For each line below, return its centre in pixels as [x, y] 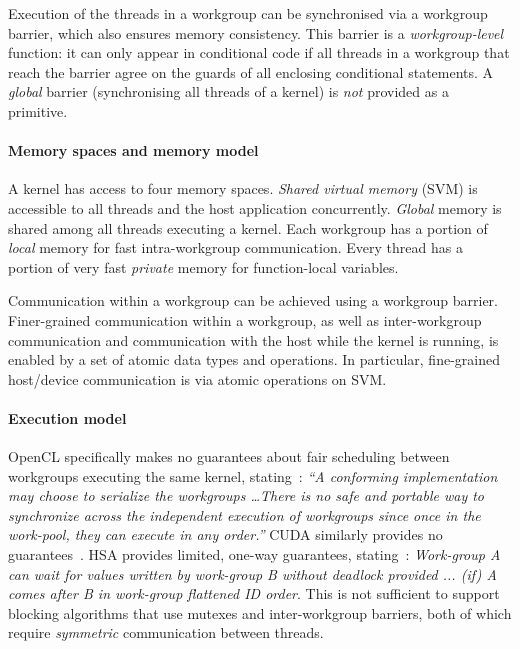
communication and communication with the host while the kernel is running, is [253, 339]
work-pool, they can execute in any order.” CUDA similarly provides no [225, 534]
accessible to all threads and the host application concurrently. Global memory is [255, 207]
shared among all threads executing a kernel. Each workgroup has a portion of [248, 227]
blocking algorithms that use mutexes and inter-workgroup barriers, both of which [260, 612]
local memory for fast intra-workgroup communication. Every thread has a [235, 247]
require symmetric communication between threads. [166, 632]
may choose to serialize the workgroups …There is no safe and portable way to [246, 495]
